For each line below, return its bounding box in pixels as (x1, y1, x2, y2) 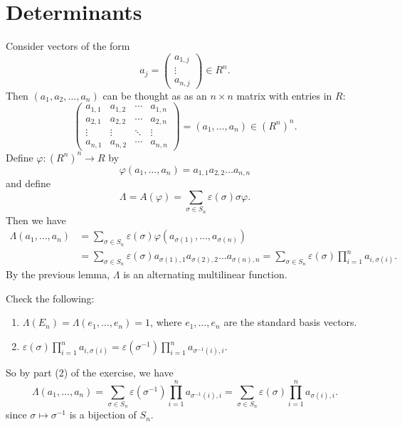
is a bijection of (69, 407, 137, 422)
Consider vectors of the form (6, 38, 130, 53)
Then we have (6, 212, 66, 227)
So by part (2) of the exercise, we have (6, 365, 174, 380)
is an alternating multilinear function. (123, 267, 287, 282)
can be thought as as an (102, 88, 207, 102)
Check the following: (6, 290, 95, 305)
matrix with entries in (236, 88, 332, 102)
